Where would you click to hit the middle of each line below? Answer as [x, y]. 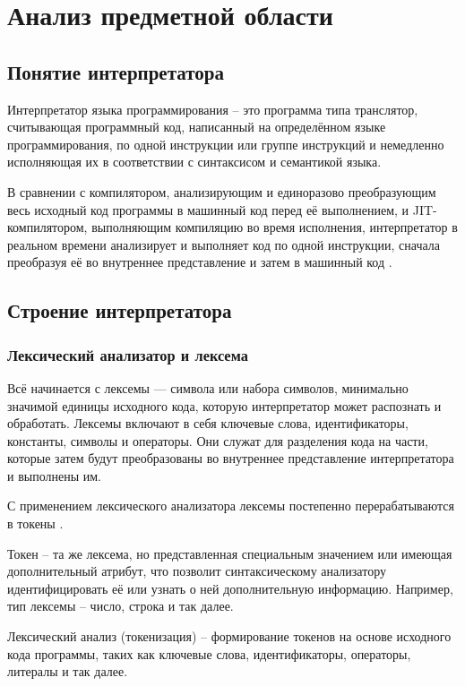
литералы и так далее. [68, 671]
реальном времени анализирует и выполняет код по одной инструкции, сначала [224, 244]
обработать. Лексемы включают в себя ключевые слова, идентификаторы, [208, 423]
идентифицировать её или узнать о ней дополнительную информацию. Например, [230, 588]
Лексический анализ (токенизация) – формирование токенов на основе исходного [229, 636]
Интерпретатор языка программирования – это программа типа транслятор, [213, 109]
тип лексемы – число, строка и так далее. [121, 606]
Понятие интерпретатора [116, 71]
